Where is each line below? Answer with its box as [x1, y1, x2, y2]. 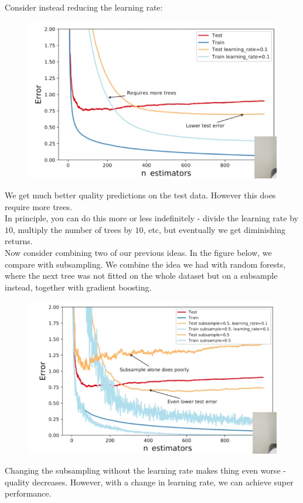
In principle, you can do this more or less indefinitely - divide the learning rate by [5, 212, 298, 224]
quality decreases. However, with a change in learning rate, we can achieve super [5, 475, 294, 488]
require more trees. [5, 200, 72, 212]
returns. [5, 235, 33, 247]
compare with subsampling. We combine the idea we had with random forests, [5, 258, 286, 270]
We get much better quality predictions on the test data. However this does [5, 188, 276, 201]
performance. [5, 487, 52, 499]
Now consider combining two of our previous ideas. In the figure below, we [5, 246, 272, 258]
